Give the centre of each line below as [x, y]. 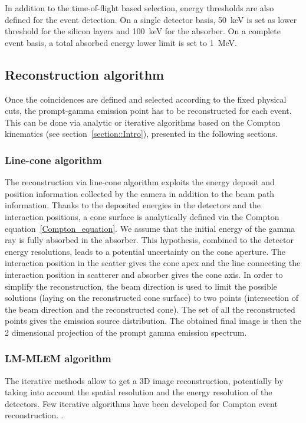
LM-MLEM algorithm [58, 358]
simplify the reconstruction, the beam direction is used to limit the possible [141, 286]
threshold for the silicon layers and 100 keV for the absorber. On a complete [143, 31]
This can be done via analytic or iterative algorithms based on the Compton [143, 122]
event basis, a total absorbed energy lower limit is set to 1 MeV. [121, 42]
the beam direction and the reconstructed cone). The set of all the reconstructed [150, 309]
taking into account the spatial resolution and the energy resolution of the [139, 392]
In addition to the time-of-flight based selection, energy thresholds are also [139, 8]
